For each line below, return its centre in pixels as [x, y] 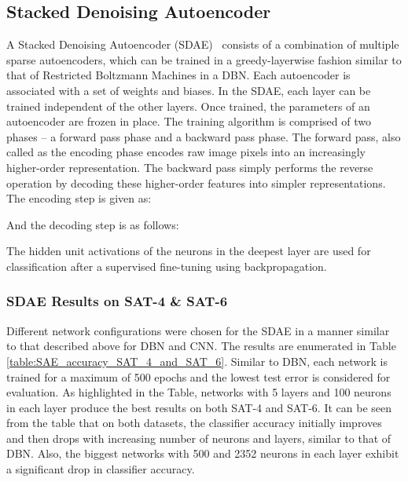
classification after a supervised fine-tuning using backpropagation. [167, 266]
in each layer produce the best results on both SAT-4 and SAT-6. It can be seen [199, 407]
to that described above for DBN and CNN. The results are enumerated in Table [201, 346]
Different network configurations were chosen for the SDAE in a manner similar [198, 330]
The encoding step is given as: [79, 198]
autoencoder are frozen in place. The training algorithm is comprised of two [189, 121]
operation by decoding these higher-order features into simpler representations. [196, 183]
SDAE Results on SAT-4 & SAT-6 [117, 301]
